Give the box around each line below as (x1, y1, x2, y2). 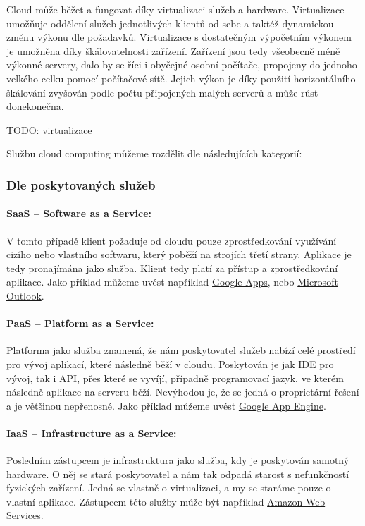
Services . (6, 508, 44, 522)
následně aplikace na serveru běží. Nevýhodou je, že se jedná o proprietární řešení (6, 384, 359, 399)
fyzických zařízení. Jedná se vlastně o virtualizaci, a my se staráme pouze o (6, 480, 331, 495)
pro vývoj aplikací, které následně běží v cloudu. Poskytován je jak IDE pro (6, 356, 334, 371)
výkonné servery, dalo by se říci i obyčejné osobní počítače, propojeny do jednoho (6, 57, 357, 72)
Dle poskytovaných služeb (6, 176, 156, 193)
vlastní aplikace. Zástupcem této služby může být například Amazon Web (6, 494, 326, 508)
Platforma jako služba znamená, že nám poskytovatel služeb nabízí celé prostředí (6, 343, 356, 357)
